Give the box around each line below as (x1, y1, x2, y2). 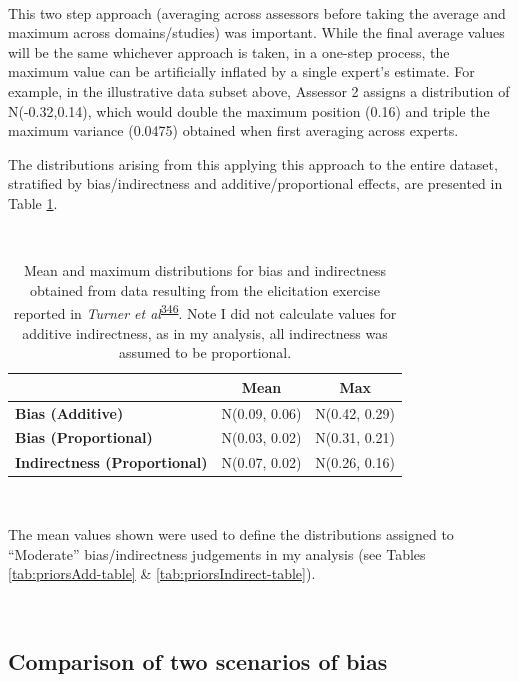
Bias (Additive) (15, 402, 124, 423)
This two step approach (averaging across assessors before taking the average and (8, 2, 506, 23)
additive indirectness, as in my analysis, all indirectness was (22, 322, 388, 343)
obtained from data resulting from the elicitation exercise (30, 279, 380, 300)
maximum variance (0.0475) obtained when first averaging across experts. (8, 120, 459, 141)
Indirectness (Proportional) (15, 452, 208, 473)
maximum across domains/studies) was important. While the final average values (8, 22, 505, 43)
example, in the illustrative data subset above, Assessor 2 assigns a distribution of (8, 80, 510, 101)
